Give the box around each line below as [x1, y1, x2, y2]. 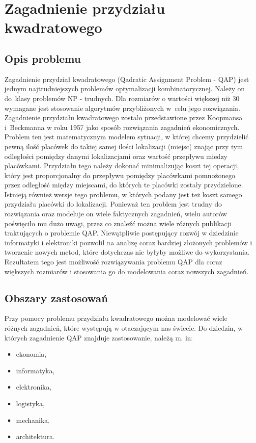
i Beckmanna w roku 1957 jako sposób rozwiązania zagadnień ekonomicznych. [4, 122, 240, 132]
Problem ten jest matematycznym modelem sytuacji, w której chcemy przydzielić [4, 131, 249, 142]
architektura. [16, 431, 55, 442]
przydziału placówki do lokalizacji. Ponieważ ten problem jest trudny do [4, 199, 222, 209]
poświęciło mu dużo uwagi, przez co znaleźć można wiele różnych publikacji [4, 218, 231, 228]
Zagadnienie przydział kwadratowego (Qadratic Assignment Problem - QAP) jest [4, 74, 249, 84]
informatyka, [16, 365, 55, 375]
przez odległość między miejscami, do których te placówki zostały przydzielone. [4, 180, 243, 190]
